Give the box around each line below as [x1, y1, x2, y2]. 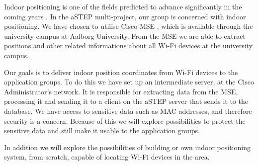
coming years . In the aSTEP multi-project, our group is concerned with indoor [4, 11, 246, 21]
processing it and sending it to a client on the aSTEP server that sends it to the [4, 96, 248, 106]
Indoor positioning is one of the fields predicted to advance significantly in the [4, 1, 242, 11]
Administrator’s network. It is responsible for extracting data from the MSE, [4, 86, 238, 96]
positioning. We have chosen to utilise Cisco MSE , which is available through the [4, 21, 253, 31]
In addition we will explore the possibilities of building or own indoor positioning [4, 142, 251, 152]
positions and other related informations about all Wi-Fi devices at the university [4, 40, 253, 51]
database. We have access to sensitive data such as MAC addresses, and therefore [4, 105, 252, 116]
